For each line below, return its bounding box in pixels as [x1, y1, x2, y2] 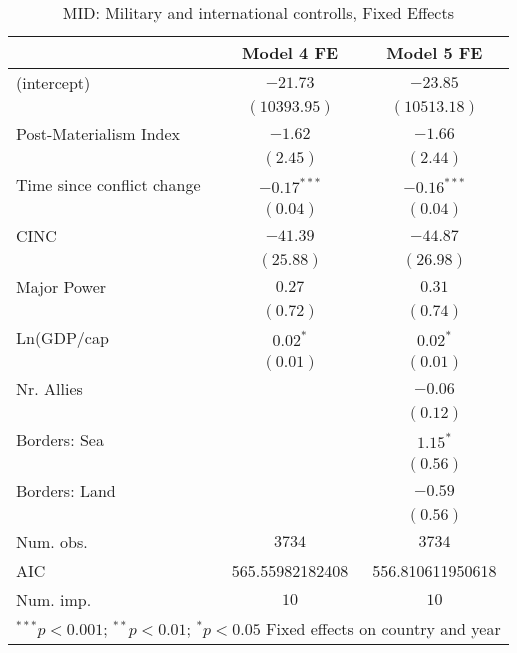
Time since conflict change [16, 173, 201, 196]
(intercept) [16, 71, 91, 94]
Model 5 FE [386, 41, 483, 64]
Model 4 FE [242, 41, 339, 64]
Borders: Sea [16, 428, 104, 451]
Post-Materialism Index [16, 122, 181, 145]
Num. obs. [16, 530, 88, 553]
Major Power [16, 275, 107, 298]
